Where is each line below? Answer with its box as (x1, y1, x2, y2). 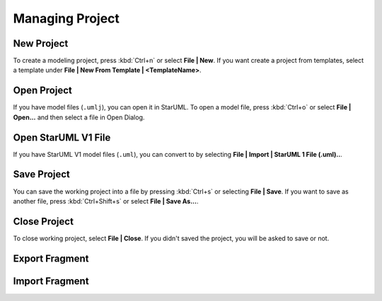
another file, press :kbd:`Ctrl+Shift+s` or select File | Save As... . (13, 196, 199, 205)
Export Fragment (13, 252, 89, 264)
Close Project (13, 216, 74, 228)
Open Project (13, 85, 72, 97)
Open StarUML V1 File (13, 131, 111, 143)
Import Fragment (13, 275, 89, 287)
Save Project (13, 168, 71, 180)
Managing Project (13, 11, 120, 26)
